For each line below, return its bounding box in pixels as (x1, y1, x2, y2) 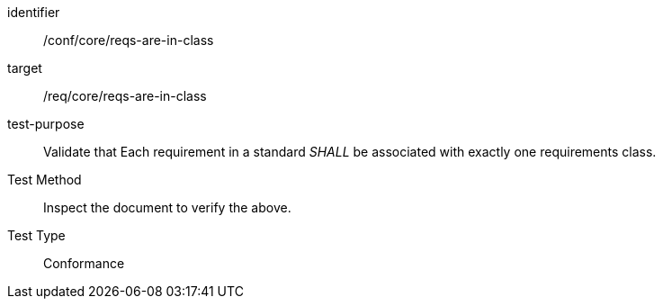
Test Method (7, 172, 82, 187)
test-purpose (7, 116, 85, 131)
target (7, 60, 42, 76)
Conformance (43, 256, 125, 271)
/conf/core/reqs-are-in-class (43, 32, 214, 48)
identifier (7, 4, 60, 20)
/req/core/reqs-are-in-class (43, 88, 207, 103)
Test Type (7, 228, 66, 243)
